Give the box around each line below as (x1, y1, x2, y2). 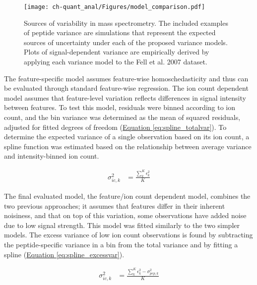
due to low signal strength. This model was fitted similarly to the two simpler (4, 220, 240, 230)
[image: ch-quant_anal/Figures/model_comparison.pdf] (24, 3, 205, 10)
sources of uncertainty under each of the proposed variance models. (24, 37, 228, 47)
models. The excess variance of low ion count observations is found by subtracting (4, 229, 253, 240)
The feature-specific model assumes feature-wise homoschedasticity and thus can (4, 73, 249, 83)
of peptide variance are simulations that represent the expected (24, 27, 216, 38)
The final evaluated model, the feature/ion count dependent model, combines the (4, 190, 251, 201)
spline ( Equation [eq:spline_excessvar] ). (4, 249, 125, 259)
